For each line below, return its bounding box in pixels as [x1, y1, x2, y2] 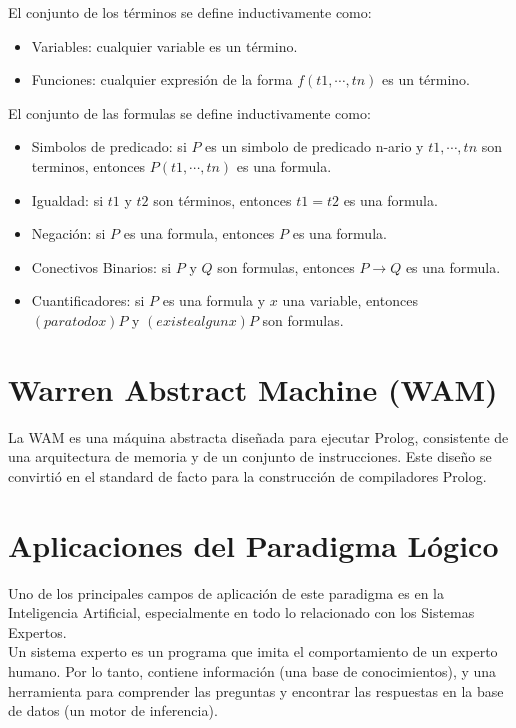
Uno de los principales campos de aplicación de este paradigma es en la [8, 582, 444, 603]
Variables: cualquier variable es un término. [31, 35, 298, 56]
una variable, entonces [282, 290, 418, 311]
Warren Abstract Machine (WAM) [8, 368, 498, 409]
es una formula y [162, 290, 266, 311]
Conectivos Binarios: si [31, 256, 172, 277]
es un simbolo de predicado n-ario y [205, 136, 424, 157]
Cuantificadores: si [31, 290, 145, 311]
